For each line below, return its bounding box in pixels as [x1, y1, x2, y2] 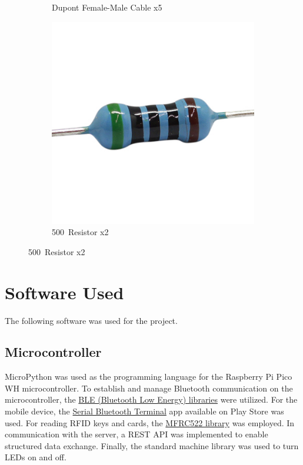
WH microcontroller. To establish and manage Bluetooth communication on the [5, 382, 293, 394]
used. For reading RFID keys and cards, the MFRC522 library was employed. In [5, 416, 295, 429]
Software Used [5, 280, 124, 304]
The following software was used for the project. [5, 314, 178, 326]
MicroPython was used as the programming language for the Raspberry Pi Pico [5, 370, 292, 383]
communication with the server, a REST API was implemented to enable [5, 428, 268, 440]
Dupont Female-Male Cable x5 [52, 1, 162, 13]
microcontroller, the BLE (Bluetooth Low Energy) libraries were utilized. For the [5, 393, 298, 406]
